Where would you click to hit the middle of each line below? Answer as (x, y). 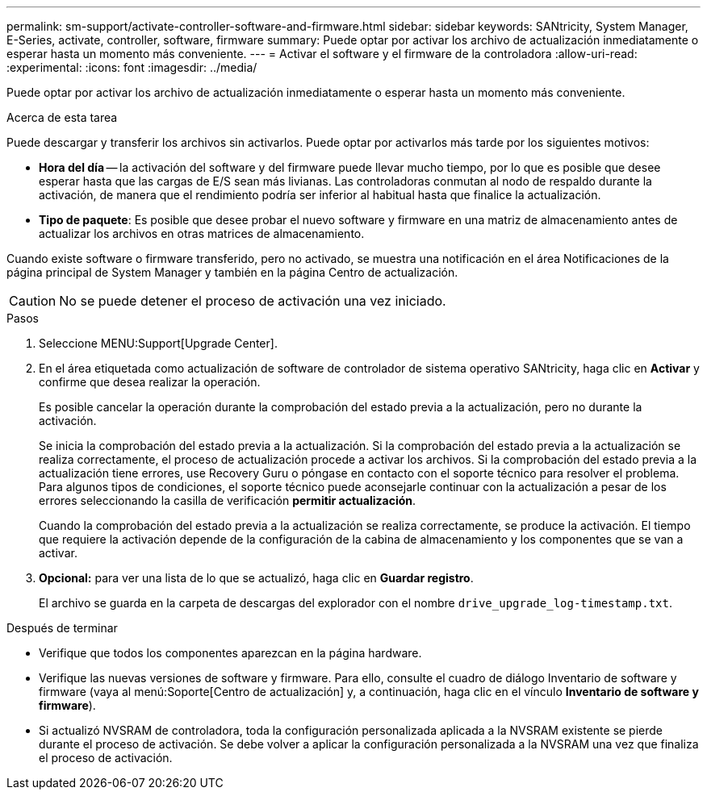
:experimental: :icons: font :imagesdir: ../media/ (132, 67)
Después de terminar (62, 628)
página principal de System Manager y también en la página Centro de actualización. (232, 272)
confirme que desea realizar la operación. (150, 382)
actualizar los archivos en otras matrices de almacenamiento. (202, 233)
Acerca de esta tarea (62, 117)
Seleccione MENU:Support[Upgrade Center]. (158, 343)
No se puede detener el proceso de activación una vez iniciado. (253, 301)
